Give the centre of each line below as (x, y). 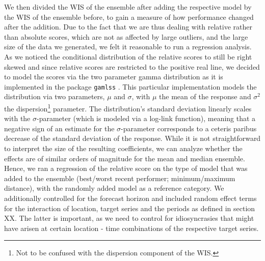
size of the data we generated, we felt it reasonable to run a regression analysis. (128, 47)
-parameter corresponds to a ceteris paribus (189, 128)
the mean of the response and (205, 96)
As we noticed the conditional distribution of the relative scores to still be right (128, 56)
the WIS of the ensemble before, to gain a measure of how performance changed (129, 17)
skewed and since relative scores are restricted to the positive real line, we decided (132, 66)
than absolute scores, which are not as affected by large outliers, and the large (126, 36)
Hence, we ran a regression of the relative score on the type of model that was (126, 168)
